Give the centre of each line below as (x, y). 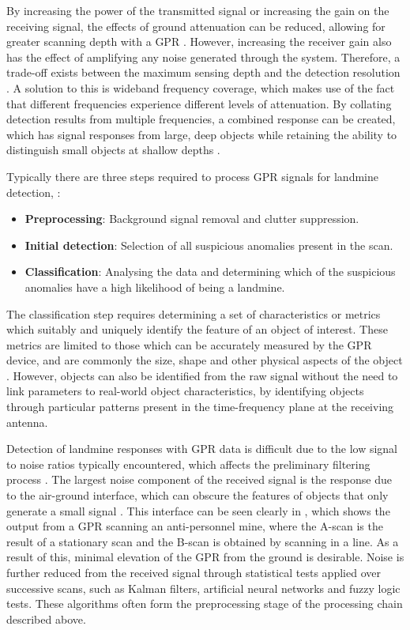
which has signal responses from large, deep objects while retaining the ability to (202, 134)
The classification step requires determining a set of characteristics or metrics (194, 313)
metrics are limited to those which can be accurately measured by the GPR (189, 344)
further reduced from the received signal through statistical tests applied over (194, 572)
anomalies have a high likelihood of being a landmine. (155, 287)
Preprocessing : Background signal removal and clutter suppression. (192, 219)
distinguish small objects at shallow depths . (113, 150)
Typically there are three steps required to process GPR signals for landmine (192, 176)
